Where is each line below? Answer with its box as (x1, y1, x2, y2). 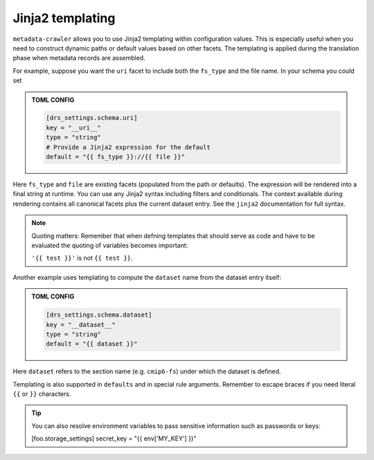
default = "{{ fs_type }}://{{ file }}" (46, 153, 185, 161)
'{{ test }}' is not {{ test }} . (31, 254, 133, 263)
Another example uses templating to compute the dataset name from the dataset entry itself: (12, 273, 282, 281)
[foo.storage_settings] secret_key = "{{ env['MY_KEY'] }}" (31, 434, 197, 443)
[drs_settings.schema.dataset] (46, 311, 152, 319)
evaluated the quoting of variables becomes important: (31, 241, 188, 249)
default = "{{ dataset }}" (46, 340, 138, 348)
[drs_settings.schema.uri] (46, 114, 138, 122)
